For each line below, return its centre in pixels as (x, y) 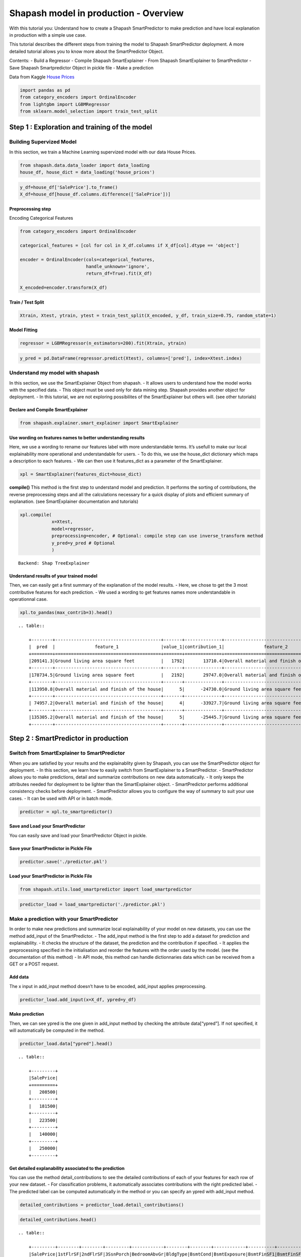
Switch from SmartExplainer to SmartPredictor (67, 753)
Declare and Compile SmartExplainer (48, 410)
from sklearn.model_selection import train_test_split (89, 111)
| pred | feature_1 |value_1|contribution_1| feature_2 (158, 647)
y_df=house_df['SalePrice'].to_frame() (69, 187)
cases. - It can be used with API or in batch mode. (61, 798)
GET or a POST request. (34, 964)
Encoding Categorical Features (41, 218)
